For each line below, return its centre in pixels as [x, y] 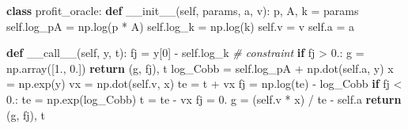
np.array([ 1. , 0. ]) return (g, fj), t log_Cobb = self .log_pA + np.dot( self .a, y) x [200, 68]
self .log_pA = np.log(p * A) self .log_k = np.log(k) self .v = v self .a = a [180, 26]
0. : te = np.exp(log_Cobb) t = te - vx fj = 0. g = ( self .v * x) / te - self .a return [204, 99]
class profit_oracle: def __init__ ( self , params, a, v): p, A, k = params [183, 10]
